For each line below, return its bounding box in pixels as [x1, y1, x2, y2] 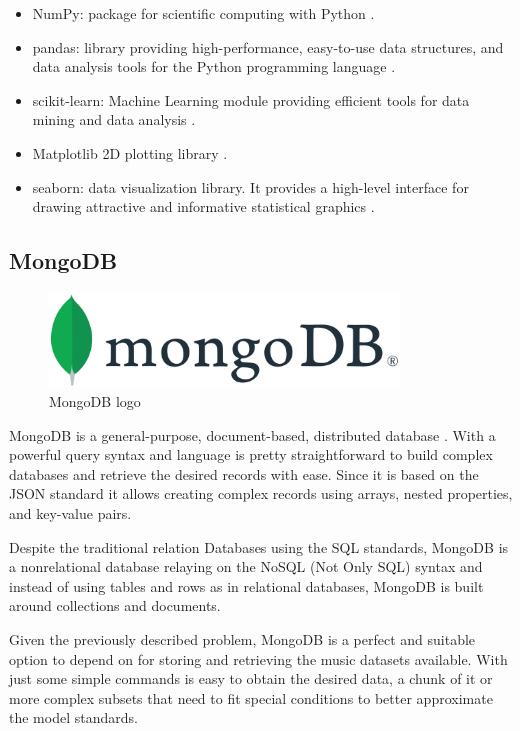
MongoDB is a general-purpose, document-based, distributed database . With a [9, 424, 496, 445]
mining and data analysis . [32, 109, 196, 130]
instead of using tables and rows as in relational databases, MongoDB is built [9, 575, 484, 596]
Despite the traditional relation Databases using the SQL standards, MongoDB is [9, 536, 509, 557]
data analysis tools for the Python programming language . [32, 56, 396, 77]
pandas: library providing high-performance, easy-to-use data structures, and [32, 36, 504, 57]
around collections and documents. [9, 595, 221, 616]
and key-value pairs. [9, 503, 132, 523]
